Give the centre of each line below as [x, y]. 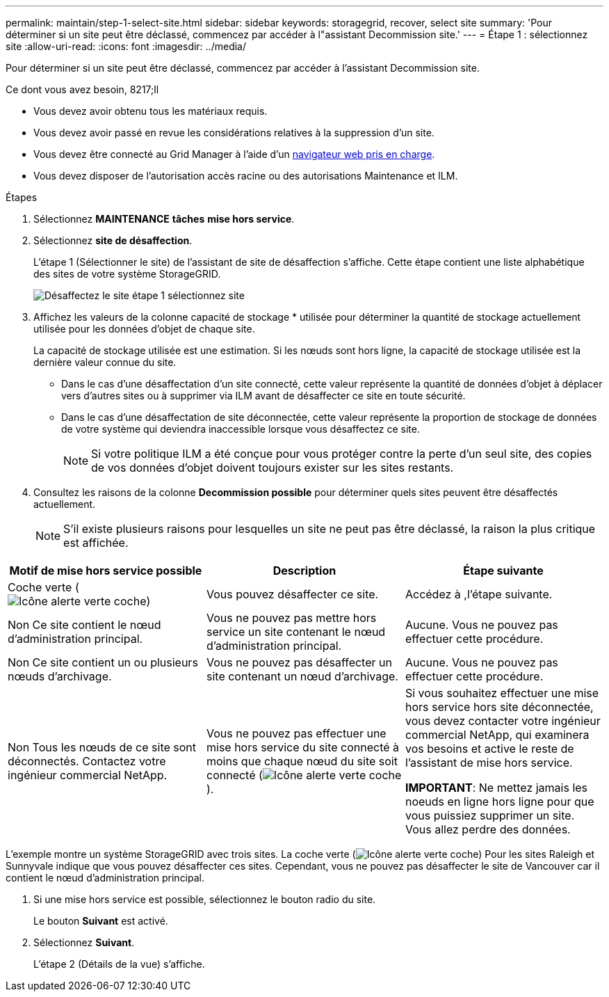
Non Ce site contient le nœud [84, 625]
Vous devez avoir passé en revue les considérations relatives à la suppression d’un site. [234, 133]
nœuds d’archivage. [60, 676]
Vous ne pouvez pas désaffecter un [299, 662]
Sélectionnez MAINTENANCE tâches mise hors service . [164, 219]
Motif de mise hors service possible [106, 571]
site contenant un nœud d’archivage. [302, 676]
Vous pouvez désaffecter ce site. [292, 594]
